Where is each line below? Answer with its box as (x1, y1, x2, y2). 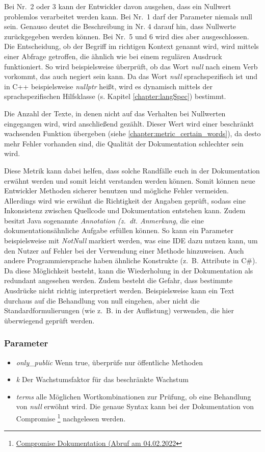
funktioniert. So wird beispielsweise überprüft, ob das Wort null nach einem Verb (4, 61, 258, 71)
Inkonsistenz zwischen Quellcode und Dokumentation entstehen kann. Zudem (4, 205, 246, 216)
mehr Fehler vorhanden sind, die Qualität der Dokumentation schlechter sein (4, 138, 244, 148)
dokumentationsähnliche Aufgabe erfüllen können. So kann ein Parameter (4, 225, 234, 236)
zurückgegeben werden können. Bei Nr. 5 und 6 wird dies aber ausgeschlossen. (4, 31, 249, 41)
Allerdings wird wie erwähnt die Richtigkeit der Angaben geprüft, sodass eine (4, 195, 246, 206)
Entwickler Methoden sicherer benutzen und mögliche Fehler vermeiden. (4, 185, 229, 196)
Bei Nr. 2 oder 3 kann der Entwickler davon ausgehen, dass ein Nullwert (4, 1, 231, 11)
